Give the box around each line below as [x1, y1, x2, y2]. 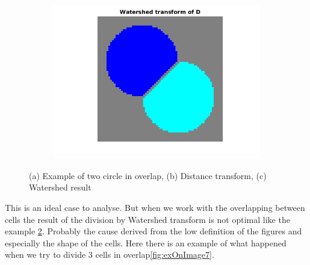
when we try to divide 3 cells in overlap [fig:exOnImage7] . [5, 248, 214, 261]
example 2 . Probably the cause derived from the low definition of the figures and [5, 225, 302, 237]
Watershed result [29, 181, 91, 193]
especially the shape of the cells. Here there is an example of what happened [5, 236, 287, 249]
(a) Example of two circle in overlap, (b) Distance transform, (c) [29, 169, 267, 181]
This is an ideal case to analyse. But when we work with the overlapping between [5, 201, 305, 213]
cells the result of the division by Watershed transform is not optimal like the [5, 213, 290, 225]
